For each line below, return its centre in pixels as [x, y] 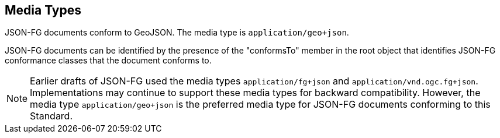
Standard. [51, 116]
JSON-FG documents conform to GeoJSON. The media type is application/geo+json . [177, 33]
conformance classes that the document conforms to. [108, 61]
